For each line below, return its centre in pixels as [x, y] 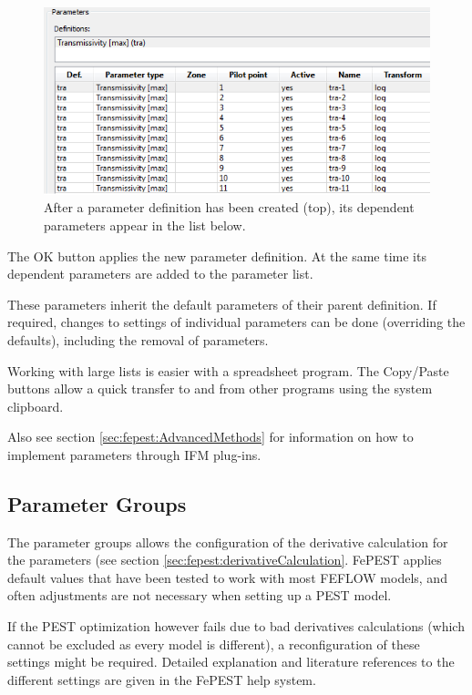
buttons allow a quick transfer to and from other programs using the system [220, 388]
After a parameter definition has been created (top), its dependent [229, 207]
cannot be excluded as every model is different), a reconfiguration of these [214, 644]
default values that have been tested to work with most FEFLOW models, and [227, 577]
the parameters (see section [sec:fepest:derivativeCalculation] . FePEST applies [225, 560]
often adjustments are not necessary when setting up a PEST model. [200, 595]
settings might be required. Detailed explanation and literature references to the [231, 662]
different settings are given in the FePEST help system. [162, 679]
